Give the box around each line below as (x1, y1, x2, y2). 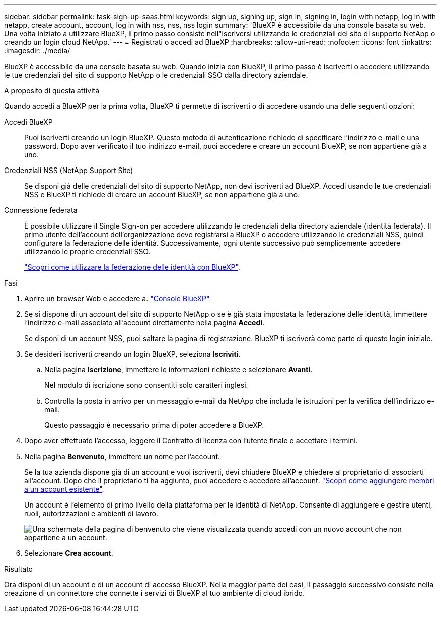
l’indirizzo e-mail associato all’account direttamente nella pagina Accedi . (24, 318, 265, 327)
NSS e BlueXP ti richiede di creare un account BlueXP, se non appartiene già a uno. (24, 190, 300, 199)
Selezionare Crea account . (24, 549, 113, 557)
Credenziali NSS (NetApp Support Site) (4, 166, 133, 175)
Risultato (4, 565, 33, 573)
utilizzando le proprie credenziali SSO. (24, 247, 151, 256)
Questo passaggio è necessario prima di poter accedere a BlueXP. (44, 421, 264, 429)
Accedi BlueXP (4, 118, 53, 126)
